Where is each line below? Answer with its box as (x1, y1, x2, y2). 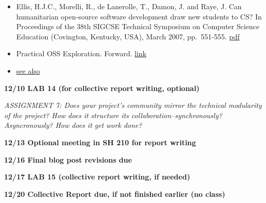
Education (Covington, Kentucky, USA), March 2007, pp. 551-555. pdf (16, 31, 240, 41)
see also (16, 65, 40, 76)
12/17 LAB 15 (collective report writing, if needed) (4, 171, 191, 182)
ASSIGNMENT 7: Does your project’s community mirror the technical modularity (4, 100, 262, 110)
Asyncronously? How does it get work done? (4, 120, 142, 130)
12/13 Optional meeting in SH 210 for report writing (4, 137, 196, 147)
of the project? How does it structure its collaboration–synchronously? (4, 109, 222, 120)
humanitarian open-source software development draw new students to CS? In (16, 11, 262, 21)
